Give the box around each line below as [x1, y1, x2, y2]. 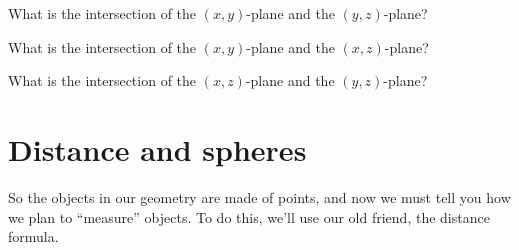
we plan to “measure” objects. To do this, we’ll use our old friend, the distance [8, 206, 490, 227]
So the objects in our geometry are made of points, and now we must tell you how [8, 186, 511, 207]
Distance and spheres [8, 128, 307, 169]
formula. [8, 226, 59, 247]
